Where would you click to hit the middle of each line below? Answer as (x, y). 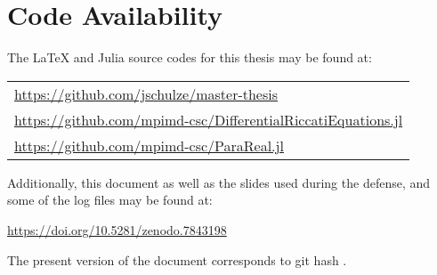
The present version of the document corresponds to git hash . (177, 259)
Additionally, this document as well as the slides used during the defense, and (219, 182)
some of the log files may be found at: (110, 200)
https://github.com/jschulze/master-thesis (146, 93)
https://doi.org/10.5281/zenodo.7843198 (117, 229)
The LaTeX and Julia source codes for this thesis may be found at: (190, 57)
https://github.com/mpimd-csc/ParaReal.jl (149, 145)
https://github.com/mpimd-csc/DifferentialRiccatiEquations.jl (209, 119)
